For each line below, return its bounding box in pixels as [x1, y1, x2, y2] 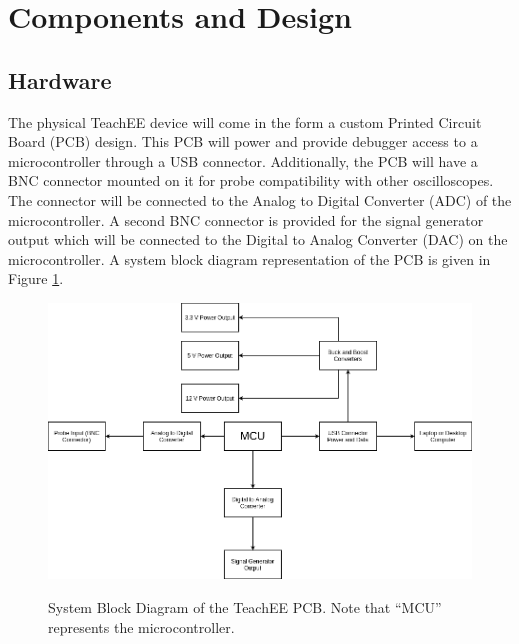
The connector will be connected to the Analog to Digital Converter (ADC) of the [8, 189, 512, 210]
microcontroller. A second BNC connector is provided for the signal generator [8, 209, 484, 230]
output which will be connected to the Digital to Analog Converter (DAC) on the [8, 229, 508, 250]
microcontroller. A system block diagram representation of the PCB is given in [8, 248, 491, 269]
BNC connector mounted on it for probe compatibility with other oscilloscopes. [8, 170, 494, 191]
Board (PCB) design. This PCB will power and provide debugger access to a [8, 131, 478, 152]
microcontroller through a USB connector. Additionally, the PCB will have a [8, 150, 478, 171]
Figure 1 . [8, 268, 64, 289]
